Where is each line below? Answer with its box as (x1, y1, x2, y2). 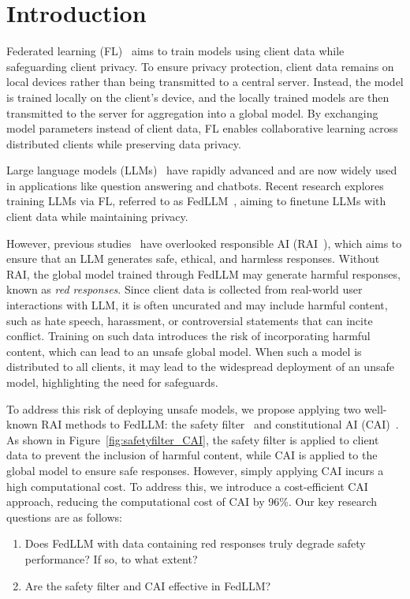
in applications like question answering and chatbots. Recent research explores (6, 177, 384, 193)
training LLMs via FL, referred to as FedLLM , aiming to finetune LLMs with (6, 193, 386, 209)
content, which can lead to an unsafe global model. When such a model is (6, 343, 362, 359)
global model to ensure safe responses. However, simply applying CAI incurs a (6, 462, 384, 478)
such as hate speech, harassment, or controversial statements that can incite (6, 312, 373, 328)
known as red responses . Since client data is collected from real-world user (6, 281, 363, 298)
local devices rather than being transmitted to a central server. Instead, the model (6, 73, 404, 90)
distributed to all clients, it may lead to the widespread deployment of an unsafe (6, 358, 394, 375)
